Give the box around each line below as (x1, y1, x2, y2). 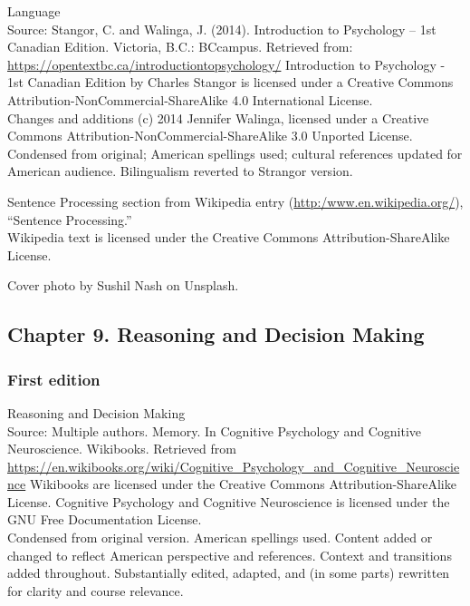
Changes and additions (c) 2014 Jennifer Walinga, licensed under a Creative (7, 108, 429, 127)
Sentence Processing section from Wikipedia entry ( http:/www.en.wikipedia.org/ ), (7, 191, 464, 210)
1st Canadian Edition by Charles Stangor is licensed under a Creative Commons (7, 73, 454, 92)
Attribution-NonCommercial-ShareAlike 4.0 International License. (7, 90, 373, 109)
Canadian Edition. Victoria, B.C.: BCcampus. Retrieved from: (7, 37, 353, 56)
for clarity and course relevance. (7, 581, 184, 600)
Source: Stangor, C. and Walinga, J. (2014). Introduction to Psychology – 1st (7, 19, 436, 38)
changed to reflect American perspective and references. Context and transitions (7, 545, 452, 564)
